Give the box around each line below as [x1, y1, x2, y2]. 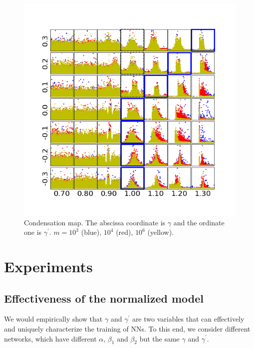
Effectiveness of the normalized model [4, 290, 204, 306]
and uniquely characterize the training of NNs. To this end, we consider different [4, 323, 251, 334]
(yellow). [147, 227, 174, 237]
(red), [116, 227, 133, 237]
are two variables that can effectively [132, 314, 245, 324]
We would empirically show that [4, 314, 103, 324]
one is [24, 227, 42, 237]
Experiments [4, 256, 93, 276]
